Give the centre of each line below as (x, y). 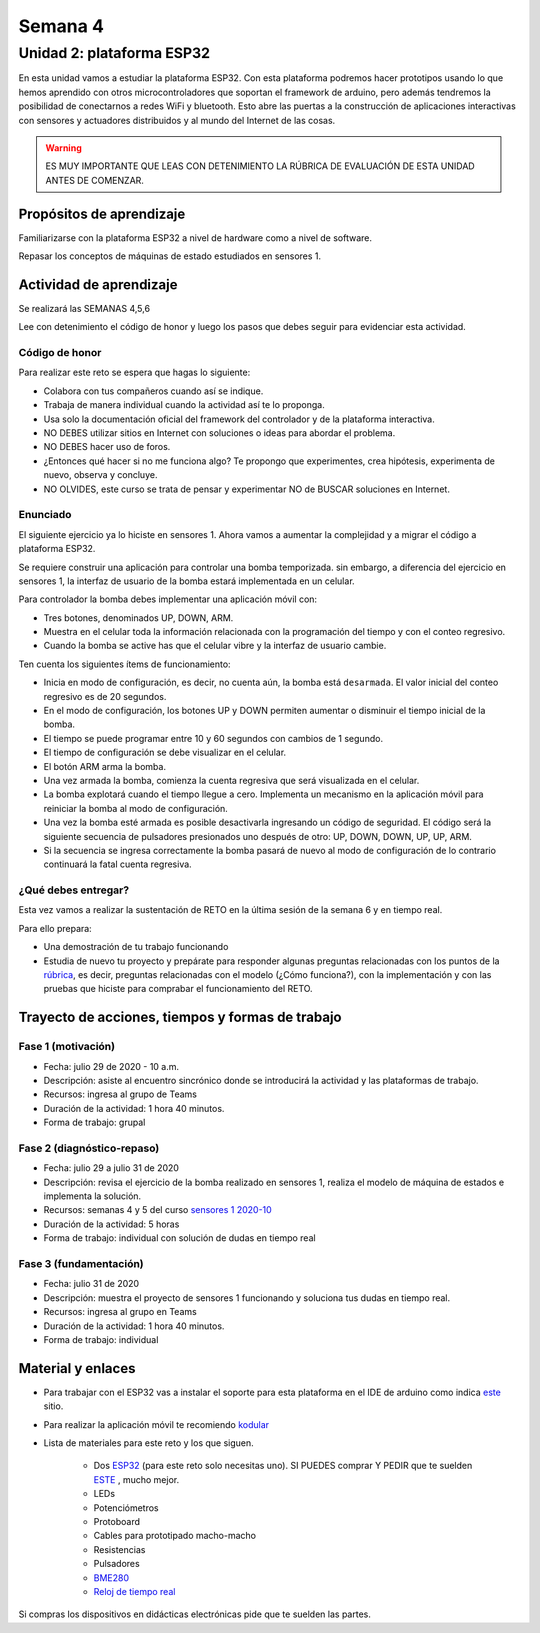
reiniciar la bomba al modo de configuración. (136, 808)
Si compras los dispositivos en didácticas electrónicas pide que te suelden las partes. (195, 1614)
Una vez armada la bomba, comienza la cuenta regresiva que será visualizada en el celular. (231, 780)
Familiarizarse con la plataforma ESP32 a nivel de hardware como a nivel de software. (195, 237)
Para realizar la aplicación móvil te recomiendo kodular (156, 1424)
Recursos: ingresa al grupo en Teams (120, 1312)
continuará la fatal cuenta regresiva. (117, 864)
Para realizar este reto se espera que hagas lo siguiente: (134, 372)
